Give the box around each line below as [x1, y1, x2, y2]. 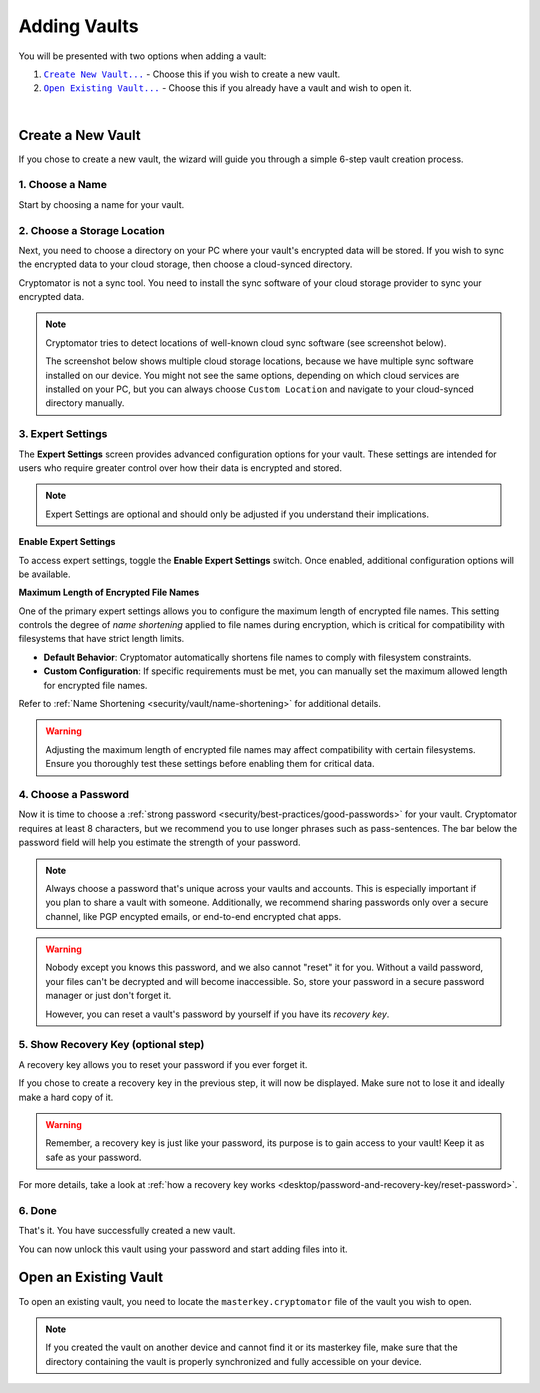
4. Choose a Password [18, 787, 130, 801]
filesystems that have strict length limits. [18, 633, 185, 645]
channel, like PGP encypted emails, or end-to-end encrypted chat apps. [45, 910, 342, 922]
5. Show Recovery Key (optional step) [18, 1038, 205, 1052]
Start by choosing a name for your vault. [18, 198, 185, 210]
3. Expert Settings [18, 427, 108, 441]
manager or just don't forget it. [45, 990, 172, 1002]
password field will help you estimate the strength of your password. [18, 836, 301, 849]
